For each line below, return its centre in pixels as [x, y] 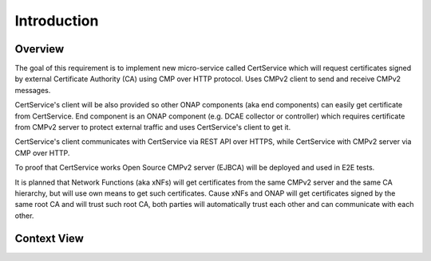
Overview [40, 49]
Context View [49, 238]
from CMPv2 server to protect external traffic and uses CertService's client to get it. [153, 127]
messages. [33, 90]
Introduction [57, 21]
